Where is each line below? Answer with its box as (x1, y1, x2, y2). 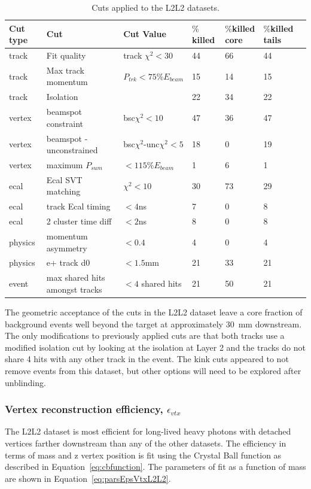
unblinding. (5, 376, 46, 388)
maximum (46, 159, 83, 171)
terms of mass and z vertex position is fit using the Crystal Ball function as (5, 448, 282, 461)
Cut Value (123, 28, 166, 40)
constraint (46, 117, 84, 129)
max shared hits (46, 271, 105, 284)
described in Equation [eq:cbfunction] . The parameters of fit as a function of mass (5, 460, 306, 473)
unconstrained (46, 144, 98, 156)
